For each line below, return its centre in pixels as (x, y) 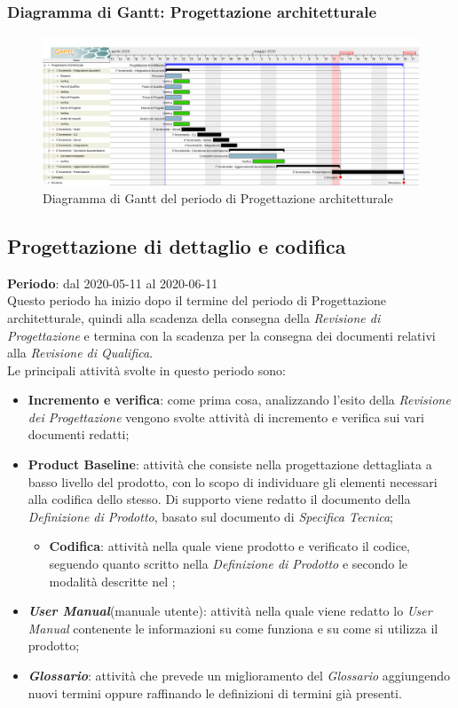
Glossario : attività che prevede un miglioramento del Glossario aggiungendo (239, 675)
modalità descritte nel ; (112, 581)
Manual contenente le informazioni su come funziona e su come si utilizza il (233, 628)
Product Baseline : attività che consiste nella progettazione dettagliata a (230, 464)
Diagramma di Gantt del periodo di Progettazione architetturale (218, 197)
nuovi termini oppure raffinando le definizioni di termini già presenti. (215, 692)
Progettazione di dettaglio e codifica (177, 245)
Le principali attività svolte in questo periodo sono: (146, 370)
